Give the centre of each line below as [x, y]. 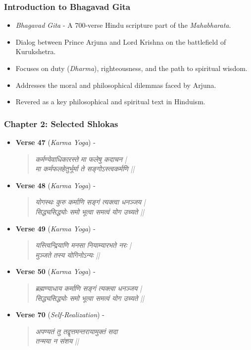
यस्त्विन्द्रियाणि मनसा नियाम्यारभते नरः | [83, 245]
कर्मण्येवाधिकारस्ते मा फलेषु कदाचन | [81, 159]
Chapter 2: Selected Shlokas [61, 123]
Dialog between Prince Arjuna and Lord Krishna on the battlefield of [121, 41]
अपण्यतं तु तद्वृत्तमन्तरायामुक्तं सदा [76, 331]
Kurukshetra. [36, 51]
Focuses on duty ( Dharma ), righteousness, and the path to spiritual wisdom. [131, 68]
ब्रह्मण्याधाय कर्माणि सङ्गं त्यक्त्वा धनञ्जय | [89, 288]
